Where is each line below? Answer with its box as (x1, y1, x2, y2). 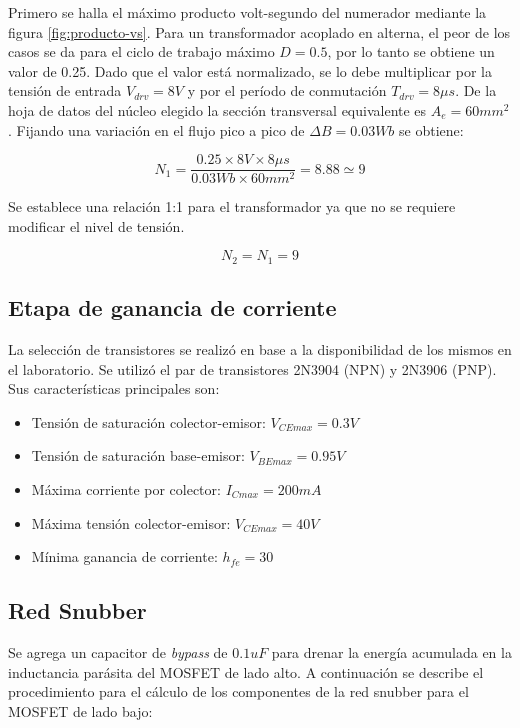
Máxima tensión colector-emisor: (31, 512, 231, 533)
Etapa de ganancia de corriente (8, 292, 337, 323)
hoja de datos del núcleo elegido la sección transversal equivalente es (8, 99, 427, 120)
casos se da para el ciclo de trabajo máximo (8, 41, 275, 62)
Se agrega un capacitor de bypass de (8, 642, 228, 663)
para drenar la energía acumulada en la (271, 642, 512, 663)
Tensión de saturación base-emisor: (31, 445, 245, 466)
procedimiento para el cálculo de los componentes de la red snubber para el (8, 681, 469, 702)
